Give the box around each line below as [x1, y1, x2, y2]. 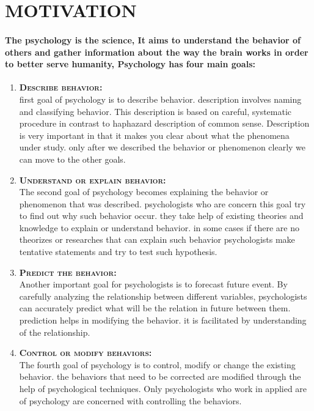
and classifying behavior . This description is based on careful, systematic [19, 105, 292, 117]
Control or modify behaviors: [19, 346, 152, 359]
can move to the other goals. [19, 152, 126, 165]
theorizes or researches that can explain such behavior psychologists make [19, 233, 295, 246]
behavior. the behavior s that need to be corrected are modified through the [19, 370, 301, 383]
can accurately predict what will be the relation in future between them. [19, 302, 291, 314]
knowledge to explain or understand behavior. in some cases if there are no [19, 221, 300, 234]
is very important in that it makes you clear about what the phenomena [19, 128, 290, 141]
